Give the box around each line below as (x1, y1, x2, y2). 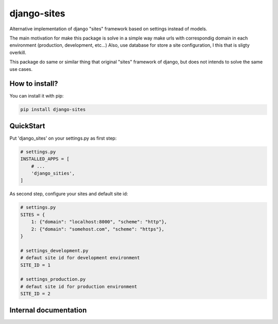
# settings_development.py (20, 247, 89, 254)
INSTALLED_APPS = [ (20, 156, 69, 162)
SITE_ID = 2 (20, 291, 51, 297)
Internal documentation (9, 306, 87, 314)
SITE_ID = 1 (20, 262, 51, 268)
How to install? (9, 80, 59, 88)
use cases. (9, 66, 33, 72)
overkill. (9, 49, 27, 55)
